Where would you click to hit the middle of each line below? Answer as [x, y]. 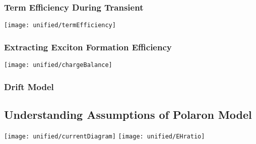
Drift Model [29, 86]
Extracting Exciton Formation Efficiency [88, 47]
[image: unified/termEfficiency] [60, 25]
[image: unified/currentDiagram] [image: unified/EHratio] [105, 136]
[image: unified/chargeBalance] [58, 65]
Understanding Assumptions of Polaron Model [128, 114]
